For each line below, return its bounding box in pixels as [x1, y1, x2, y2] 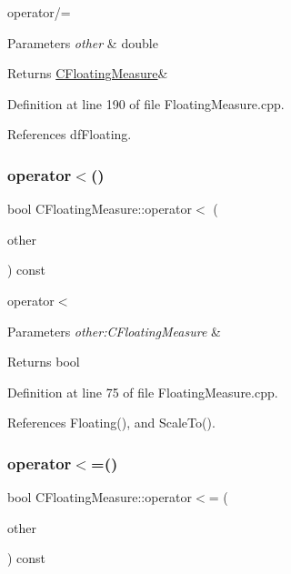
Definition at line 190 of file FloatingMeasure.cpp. [7, 94, 285, 113]
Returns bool [7, 352, 80, 371]
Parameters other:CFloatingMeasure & [7, 321, 221, 340]
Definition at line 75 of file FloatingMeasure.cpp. [7, 382, 278, 401]
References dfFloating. [7, 125, 132, 144]
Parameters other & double [7, 33, 158, 52]
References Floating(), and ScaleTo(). [7, 413, 216, 432]
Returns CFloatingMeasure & [7, 64, 168, 83]
